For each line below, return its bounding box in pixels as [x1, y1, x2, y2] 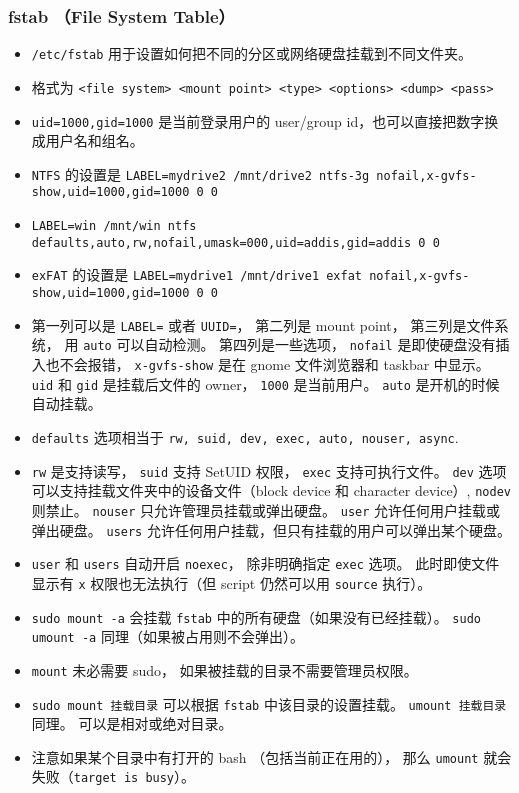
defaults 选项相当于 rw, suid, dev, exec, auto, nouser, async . [31, 426, 459, 447]
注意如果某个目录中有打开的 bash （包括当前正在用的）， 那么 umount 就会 [31, 746, 512, 767]
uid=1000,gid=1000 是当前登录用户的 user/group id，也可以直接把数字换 [31, 110, 499, 131]
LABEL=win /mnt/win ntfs [31, 219, 197, 234]
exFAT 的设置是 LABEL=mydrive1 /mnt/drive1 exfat [31, 264, 363, 285]
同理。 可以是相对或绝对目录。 [31, 713, 233, 734]
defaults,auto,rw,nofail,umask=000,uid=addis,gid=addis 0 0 [31, 235, 440, 250]
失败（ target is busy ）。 [31, 766, 196, 787]
